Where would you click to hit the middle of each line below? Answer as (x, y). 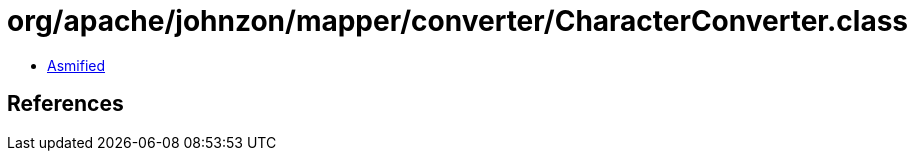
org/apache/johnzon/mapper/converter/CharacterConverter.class (458, 21)
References (65, 104)
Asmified (76, 65)
